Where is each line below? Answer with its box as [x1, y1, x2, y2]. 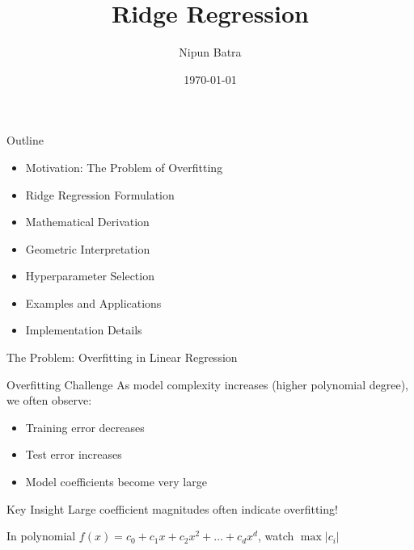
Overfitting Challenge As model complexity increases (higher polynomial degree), [6, 376, 409, 393]
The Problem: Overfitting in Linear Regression [6, 349, 238, 366]
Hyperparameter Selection [25, 267, 154, 284]
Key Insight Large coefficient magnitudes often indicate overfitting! [6, 500, 338, 517]
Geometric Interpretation [25, 240, 150, 257]
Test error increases [25, 446, 122, 463]
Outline [6, 132, 44, 149]
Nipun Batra [179, 44, 242, 61]
